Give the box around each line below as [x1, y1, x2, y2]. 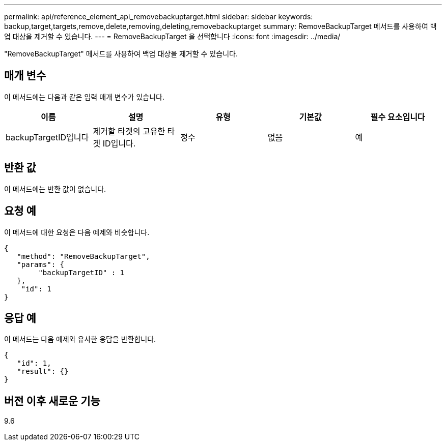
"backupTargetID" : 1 [38, 268, 125, 277]
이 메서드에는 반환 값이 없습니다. [4, 184, 106, 193]
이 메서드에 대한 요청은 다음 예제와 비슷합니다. [4, 227, 150, 236]
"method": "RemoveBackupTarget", [17, 252, 150, 260]
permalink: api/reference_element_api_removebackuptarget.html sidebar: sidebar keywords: [4, 12, 313, 21]
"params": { [17, 260, 65, 269]
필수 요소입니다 [370, 111, 425, 122]
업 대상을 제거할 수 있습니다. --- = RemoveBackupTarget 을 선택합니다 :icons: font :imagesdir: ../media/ [4, 32, 341, 41]
